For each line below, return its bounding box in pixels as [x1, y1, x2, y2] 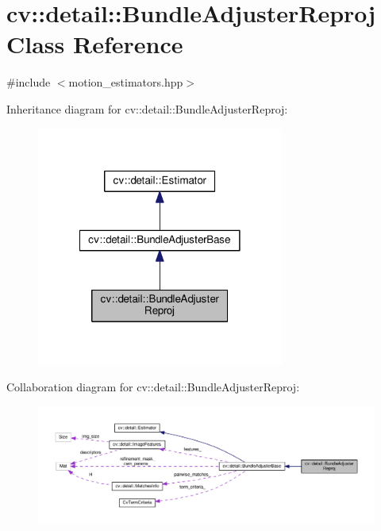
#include [6, 74, 51, 90]
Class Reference [6, 28, 183, 60]
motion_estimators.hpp [68, 74, 183, 90]
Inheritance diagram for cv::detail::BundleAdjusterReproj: [6, 100, 288, 117]
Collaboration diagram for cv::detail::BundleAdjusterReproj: [6, 379, 300, 395]
